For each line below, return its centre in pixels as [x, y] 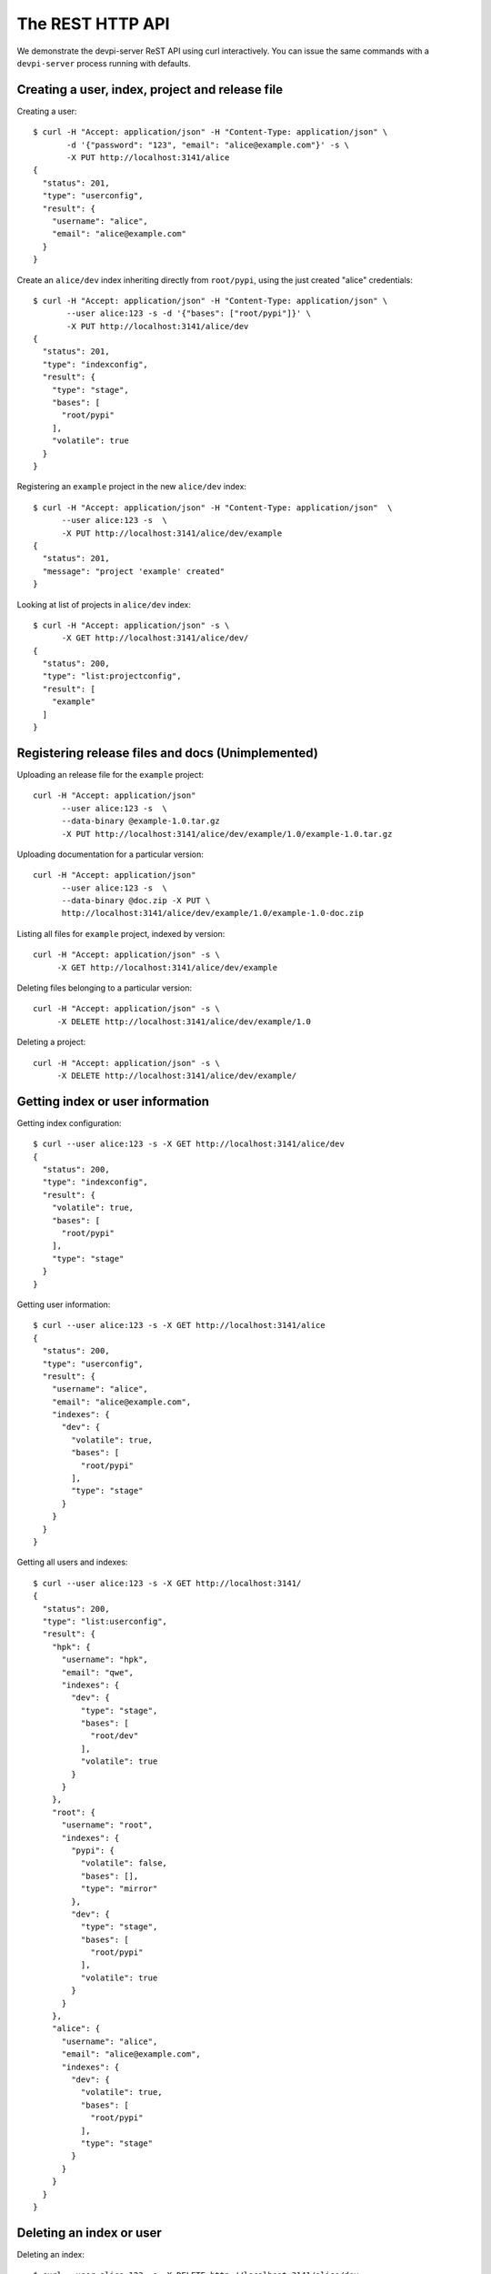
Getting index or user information [113, 1101]
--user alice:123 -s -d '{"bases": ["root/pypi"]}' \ [189, 313]
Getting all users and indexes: [72, 1562]
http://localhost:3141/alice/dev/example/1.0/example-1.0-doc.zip [212, 913]
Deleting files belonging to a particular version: [105, 988]
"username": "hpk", [105, 1660]
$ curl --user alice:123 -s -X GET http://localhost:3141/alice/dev [189, 1144]
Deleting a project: [51, 1042]
